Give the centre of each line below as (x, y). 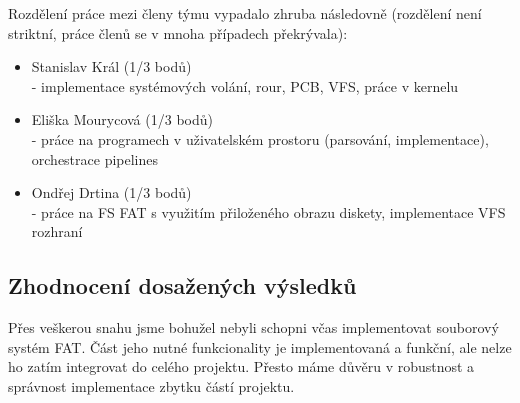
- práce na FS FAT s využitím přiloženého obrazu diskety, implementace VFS (268, 211)
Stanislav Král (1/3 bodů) (111, 66)
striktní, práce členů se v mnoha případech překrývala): (178, 32)
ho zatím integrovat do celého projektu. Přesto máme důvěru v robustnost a (241, 366)
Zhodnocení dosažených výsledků (182, 285)
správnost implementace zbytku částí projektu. (151, 385)
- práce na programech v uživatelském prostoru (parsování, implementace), (260, 138)
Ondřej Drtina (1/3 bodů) (111, 192)
